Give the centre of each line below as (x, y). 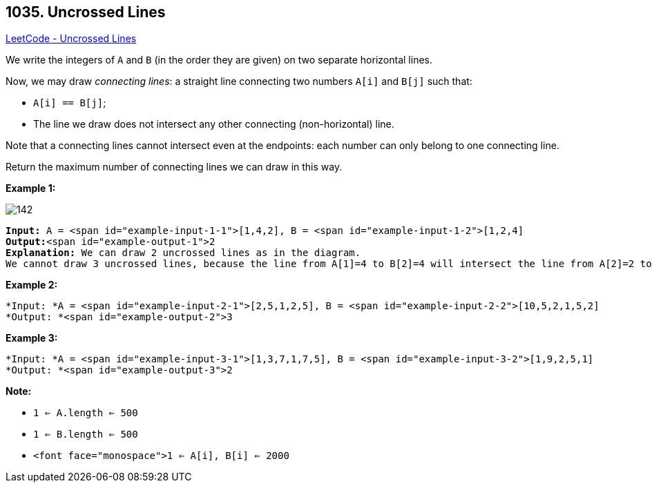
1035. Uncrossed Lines (86, 12)
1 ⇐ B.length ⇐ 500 (86, 435)
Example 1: (31, 188)
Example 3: (32, 338)
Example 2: (32, 285)
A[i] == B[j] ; (70, 103)
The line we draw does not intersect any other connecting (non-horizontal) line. (214, 124)
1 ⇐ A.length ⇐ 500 (86, 413)
